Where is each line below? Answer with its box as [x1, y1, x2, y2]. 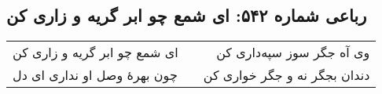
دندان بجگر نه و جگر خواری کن [203, 66, 370, 85]
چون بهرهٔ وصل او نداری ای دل [13, 66, 178, 85]
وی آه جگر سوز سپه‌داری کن [216, 43, 370, 62]
